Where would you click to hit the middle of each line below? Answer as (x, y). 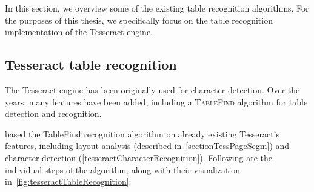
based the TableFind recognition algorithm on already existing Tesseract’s (142, 134)
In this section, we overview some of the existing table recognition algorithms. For (157, 8)
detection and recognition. (53, 114)
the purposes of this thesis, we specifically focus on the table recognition (139, 20)
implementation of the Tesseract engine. (79, 32)
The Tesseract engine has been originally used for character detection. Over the (152, 89)
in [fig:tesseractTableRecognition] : (68, 181)
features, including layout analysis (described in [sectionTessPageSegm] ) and (147, 146)
